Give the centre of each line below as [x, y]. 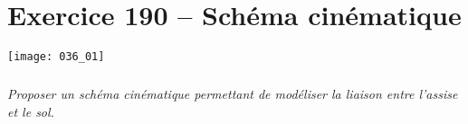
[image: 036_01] [56, 57]
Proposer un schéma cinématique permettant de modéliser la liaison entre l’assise [233, 94]
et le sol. [31, 111]
